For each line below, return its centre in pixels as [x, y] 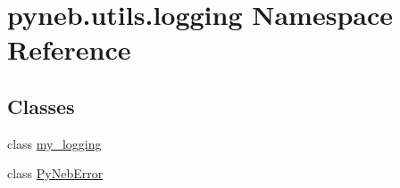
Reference [69, 49]
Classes [41, 106]
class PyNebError [55, 173]
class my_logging [54, 143]
